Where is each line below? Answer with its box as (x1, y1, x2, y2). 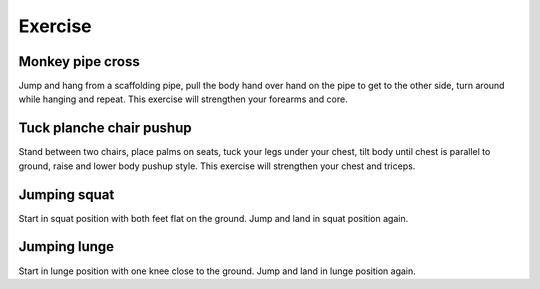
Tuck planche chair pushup (18, 120, 192, 137)
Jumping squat (18, 186, 115, 203)
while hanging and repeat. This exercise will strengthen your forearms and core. (18, 93, 349, 105)
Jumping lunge (18, 238, 115, 255)
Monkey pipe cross (18, 53, 140, 70)
